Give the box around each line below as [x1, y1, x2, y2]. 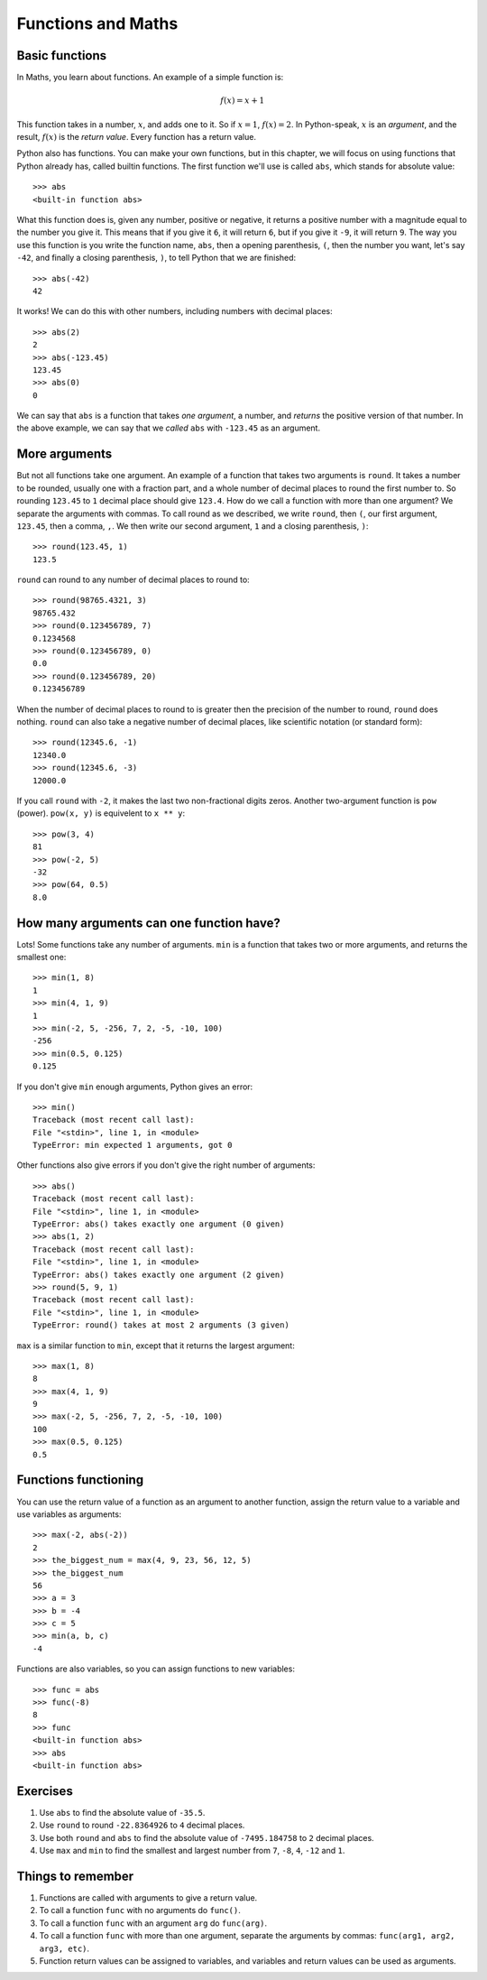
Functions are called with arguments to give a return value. [39, 1892, 258, 1903]
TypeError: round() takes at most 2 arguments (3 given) [32, 1320, 290, 1330]
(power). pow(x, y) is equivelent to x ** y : [16, 808, 185, 819]
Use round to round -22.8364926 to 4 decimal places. [39, 1819, 245, 1831]
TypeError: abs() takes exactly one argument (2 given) [32, 1269, 285, 1280]
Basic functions [16, 48, 107, 63]
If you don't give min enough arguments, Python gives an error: [16, 1081, 253, 1092]
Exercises [16, 1783, 74, 1799]
